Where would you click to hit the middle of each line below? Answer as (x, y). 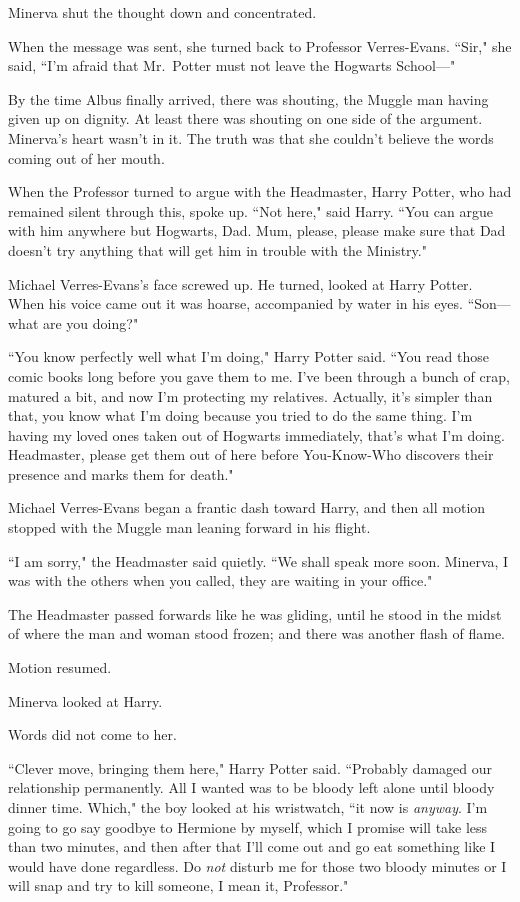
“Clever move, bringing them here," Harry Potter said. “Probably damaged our (250, 767)
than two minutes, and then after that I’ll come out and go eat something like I (252, 846)
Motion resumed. (60, 667)
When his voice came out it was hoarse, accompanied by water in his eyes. (235, 303)
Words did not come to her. (92, 734)
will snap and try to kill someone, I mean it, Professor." (178, 885)
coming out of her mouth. (86, 157)
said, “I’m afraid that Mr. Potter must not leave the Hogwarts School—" (232, 65)
